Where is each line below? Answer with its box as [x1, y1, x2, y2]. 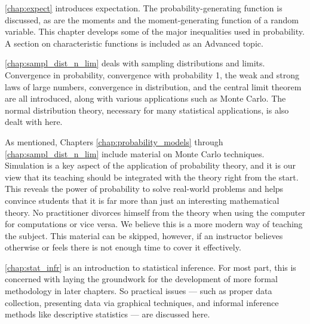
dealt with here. [5, 115, 63, 128]
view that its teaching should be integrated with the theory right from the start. [5, 170, 299, 183]
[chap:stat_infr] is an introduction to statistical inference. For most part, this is [5, 261, 296, 273]
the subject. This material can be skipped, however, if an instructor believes [5, 229, 283, 242]
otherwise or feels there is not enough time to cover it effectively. [5, 241, 241, 253]
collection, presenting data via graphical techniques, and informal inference [5, 296, 279, 308]
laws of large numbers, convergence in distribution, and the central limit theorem [5, 80, 302, 93]
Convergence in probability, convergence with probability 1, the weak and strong [5, 68, 300, 81]
